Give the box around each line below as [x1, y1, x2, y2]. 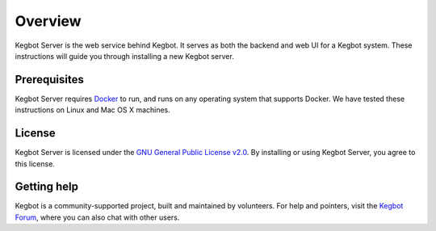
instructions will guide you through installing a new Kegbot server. [15, 51, 234, 61]
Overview [15, 12, 82, 30]
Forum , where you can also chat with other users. [15, 212, 180, 222]
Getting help [15, 180, 78, 194]
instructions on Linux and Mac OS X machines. [15, 105, 171, 115]
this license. [15, 158, 56, 169]
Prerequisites [15, 73, 84, 86]
